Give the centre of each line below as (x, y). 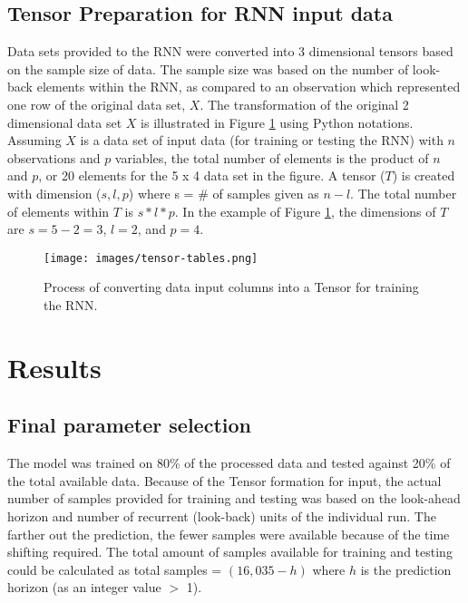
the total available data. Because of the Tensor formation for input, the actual (224, 480)
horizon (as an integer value (84, 587)
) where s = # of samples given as (224, 193)
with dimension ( (54, 193)
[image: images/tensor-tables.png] (151, 258)
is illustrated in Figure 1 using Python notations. (277, 122)
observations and (54, 157)
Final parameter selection (129, 425)
